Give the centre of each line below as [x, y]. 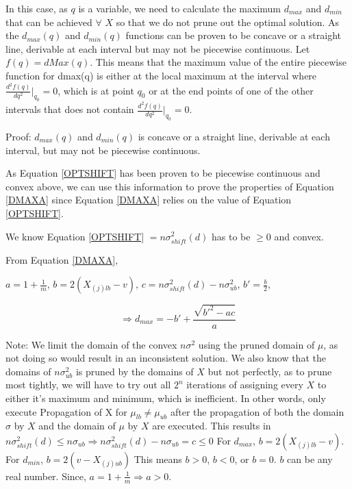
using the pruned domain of [256, 344]
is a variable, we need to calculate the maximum [180, 8]
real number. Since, [46, 476]
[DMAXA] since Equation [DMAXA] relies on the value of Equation [149, 200]
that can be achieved [49, 22]
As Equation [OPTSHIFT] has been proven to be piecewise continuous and [163, 173]
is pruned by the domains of [135, 371]
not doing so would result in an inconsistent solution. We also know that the [166, 358]
